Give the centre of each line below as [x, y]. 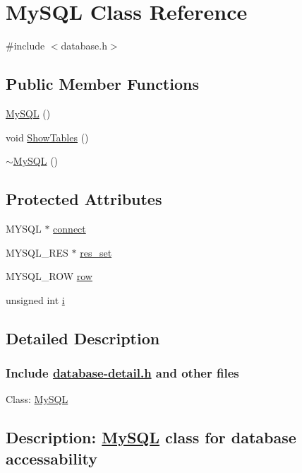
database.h [84, 46]
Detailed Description [83, 338]
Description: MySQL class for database [151, 437]
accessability [52, 458]
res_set [96, 252]
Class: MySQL [37, 399]
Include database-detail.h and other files [122, 372]
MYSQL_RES [37, 252]
